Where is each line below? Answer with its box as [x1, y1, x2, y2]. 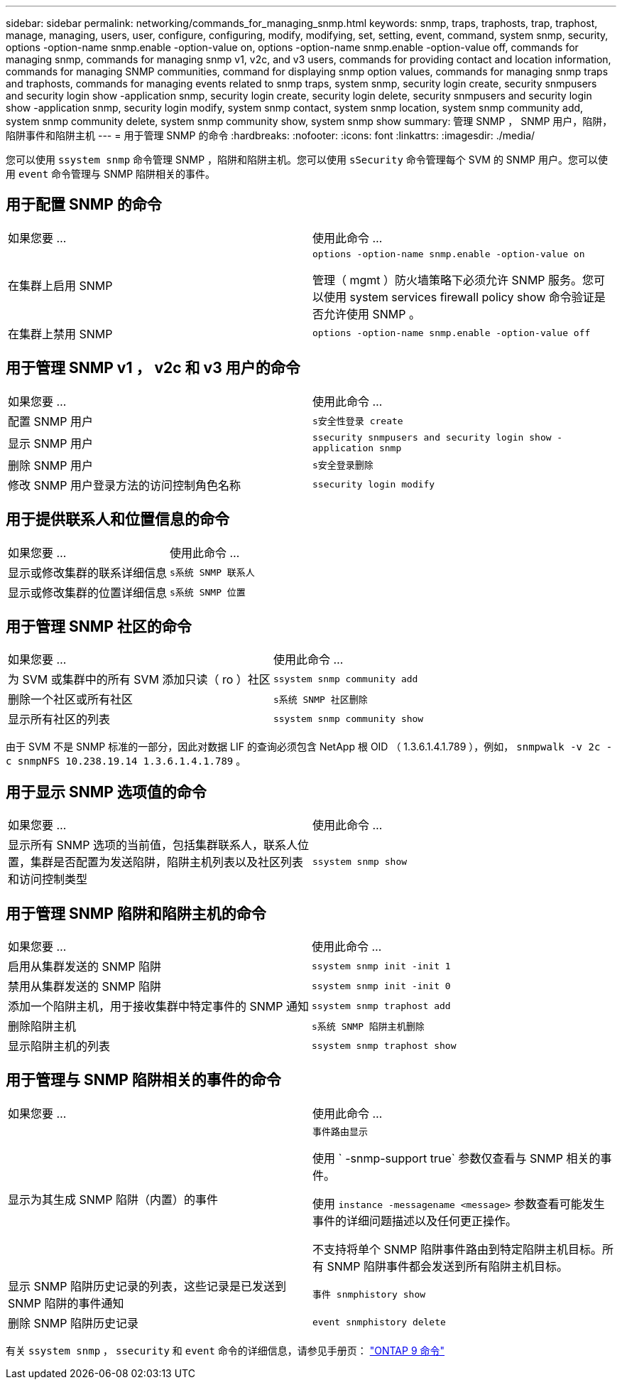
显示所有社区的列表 [8, 712, 111, 727]
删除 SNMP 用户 [8, 458, 93, 473]
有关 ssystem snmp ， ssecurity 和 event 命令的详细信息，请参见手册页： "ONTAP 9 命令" [6, 1344, 445, 1357]
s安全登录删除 [312, 460, 373, 471]
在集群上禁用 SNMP [8, 326, 113, 341]
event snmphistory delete [312, 1317, 446, 1328]
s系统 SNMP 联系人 [170, 567, 255, 578]
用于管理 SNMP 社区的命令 [6, 617, 192, 635]
